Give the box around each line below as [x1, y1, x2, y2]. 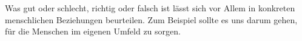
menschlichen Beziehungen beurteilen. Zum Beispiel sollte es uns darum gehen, [5, 13, 298, 26]
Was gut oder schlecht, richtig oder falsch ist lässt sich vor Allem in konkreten [5, 2, 295, 14]
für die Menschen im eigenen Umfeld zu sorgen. [5, 25, 181, 37]
